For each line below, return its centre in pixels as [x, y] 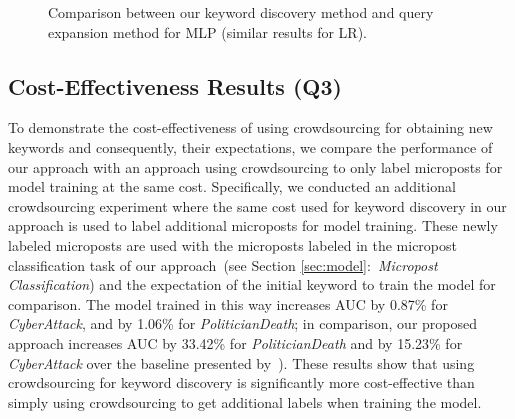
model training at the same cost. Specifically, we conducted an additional [232, 186]
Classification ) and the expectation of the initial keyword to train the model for [252, 284]
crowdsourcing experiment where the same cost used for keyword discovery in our [257, 205]
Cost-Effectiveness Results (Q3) [175, 85]
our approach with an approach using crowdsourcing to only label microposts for [255, 166]
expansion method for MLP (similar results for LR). [207, 31]
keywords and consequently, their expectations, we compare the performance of [250, 146]
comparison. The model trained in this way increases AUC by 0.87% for [228, 303]
